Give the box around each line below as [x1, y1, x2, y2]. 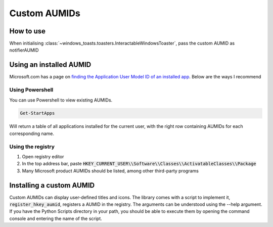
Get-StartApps [20, 110, 55, 116]
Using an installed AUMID [9, 61, 92, 69]
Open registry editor [22, 154, 64, 159]
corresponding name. [9, 130, 55, 137]
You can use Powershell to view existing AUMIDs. [9, 97, 113, 103]
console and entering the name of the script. [9, 215, 102, 221]
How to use [9, 27, 45, 35]
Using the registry [9, 143, 55, 150]
